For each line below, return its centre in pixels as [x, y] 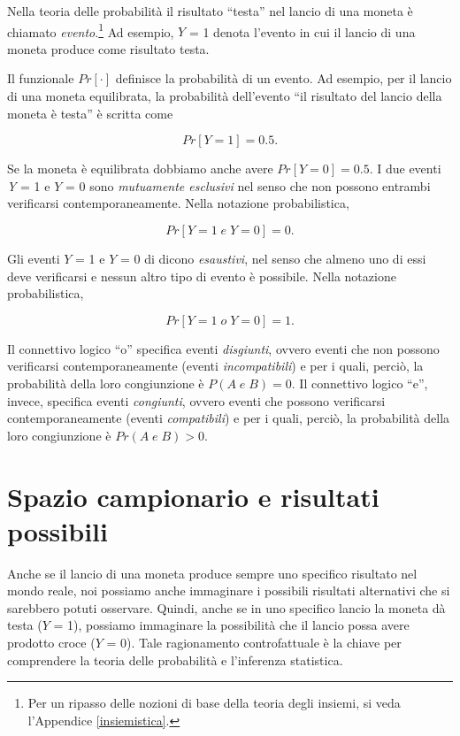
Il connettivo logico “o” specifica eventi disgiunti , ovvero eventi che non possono [223, 348]
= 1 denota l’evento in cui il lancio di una [302, 31]
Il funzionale [41, 78]
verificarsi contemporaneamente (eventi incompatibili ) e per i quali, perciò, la [215, 366]
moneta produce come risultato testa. [108, 48]
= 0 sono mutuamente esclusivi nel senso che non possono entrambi [248, 185]
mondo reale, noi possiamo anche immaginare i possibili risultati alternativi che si [229, 590]
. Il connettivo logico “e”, [360, 383]
